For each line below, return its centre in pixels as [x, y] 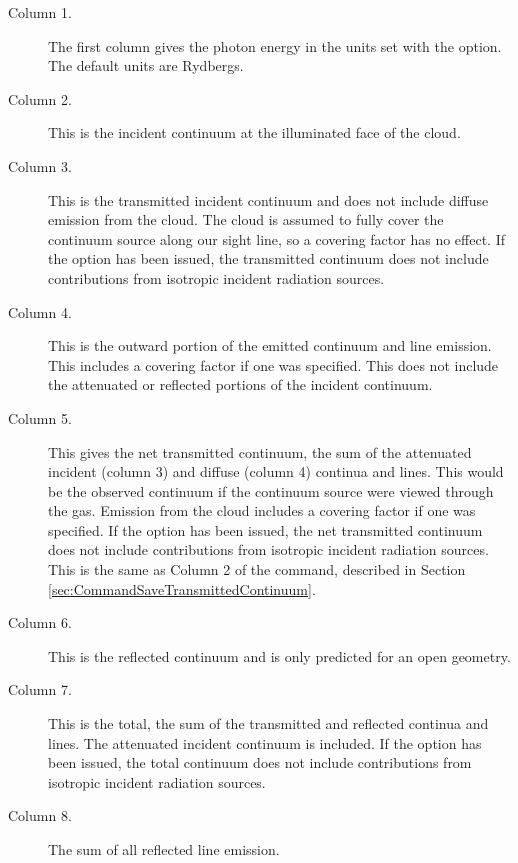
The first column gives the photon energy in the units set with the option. [275, 45]
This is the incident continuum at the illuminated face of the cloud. [254, 132]
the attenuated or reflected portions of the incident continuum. [240, 384]
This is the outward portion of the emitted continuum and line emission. [270, 345]
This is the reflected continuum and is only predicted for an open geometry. [279, 655]
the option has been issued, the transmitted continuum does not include [268, 258]
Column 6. [40, 622]
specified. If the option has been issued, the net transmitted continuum [265, 529]
